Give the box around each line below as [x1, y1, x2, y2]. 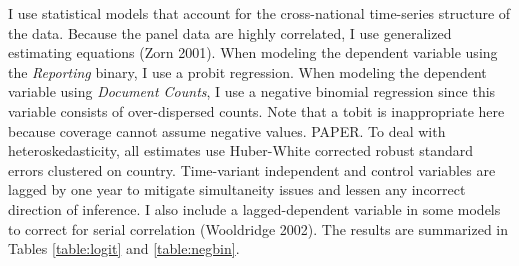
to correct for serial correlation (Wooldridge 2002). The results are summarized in [8, 218, 509, 239]
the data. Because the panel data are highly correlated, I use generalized [8, 22, 452, 43]
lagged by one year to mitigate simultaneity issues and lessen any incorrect [8, 179, 466, 200]
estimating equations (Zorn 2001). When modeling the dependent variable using [8, 42, 498, 63]
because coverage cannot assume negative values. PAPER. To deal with [8, 120, 446, 141]
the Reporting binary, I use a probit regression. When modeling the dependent [8, 61, 487, 82]
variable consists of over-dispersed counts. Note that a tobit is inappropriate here [8, 100, 505, 121]
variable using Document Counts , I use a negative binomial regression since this [8, 81, 496, 102]
